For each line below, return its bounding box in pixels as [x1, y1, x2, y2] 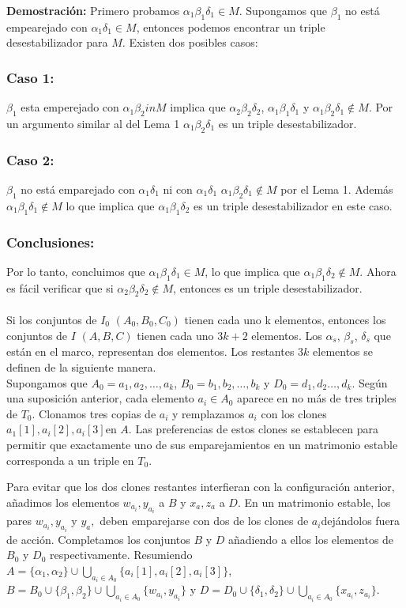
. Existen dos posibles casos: [122, 34, 258, 51]
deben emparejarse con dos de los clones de [100, 512, 309, 529]
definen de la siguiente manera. [6, 359, 156, 375]
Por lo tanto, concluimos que [6, 262, 145, 279]
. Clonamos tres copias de [32, 405, 156, 421]
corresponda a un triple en [6, 451, 134, 468]
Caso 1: [6, 67, 55, 87]
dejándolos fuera [321, 512, 400, 529]
